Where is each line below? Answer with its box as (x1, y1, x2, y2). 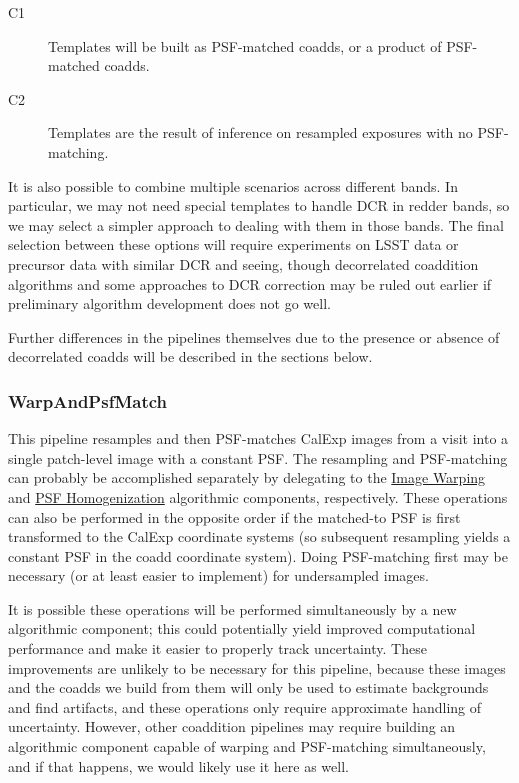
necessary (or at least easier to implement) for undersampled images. (8, 565, 429, 586)
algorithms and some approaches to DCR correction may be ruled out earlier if (8, 273, 492, 294)
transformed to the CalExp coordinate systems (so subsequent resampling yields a (8, 526, 511, 547)
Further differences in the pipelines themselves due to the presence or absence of (8, 326, 500, 347)
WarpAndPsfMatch (8, 388, 167, 413)
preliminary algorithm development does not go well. (8, 293, 331, 314)
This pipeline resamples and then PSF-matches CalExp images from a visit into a (8, 428, 509, 449)
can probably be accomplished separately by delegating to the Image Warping (8, 467, 486, 488)
